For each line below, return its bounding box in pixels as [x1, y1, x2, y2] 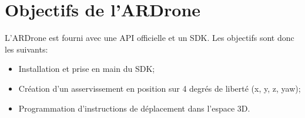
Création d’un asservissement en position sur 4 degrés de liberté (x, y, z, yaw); [18, 82, 301, 94]
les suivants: [5, 43, 48, 55]
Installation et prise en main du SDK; [18, 63, 155, 75]
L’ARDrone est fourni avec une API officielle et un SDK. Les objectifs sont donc [5, 32, 294, 44]
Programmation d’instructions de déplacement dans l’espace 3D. [18, 102, 250, 114]
